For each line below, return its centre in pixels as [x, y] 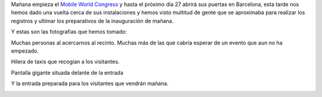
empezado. [25, 51]
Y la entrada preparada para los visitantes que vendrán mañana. [90, 83]
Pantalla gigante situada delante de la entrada [67, 72]
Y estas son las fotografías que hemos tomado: [69, 32]
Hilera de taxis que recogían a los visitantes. [65, 62]
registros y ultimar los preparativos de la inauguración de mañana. [92, 21]
